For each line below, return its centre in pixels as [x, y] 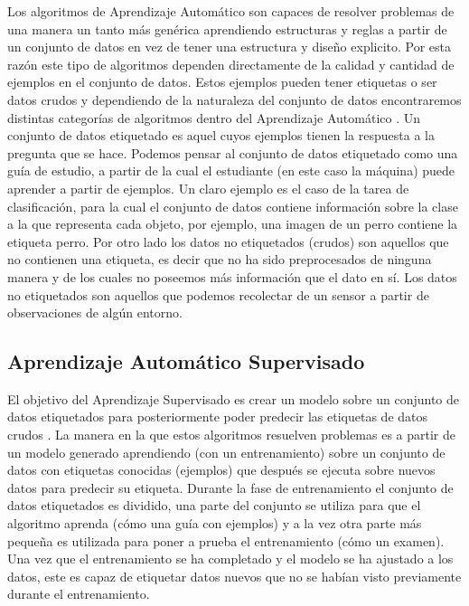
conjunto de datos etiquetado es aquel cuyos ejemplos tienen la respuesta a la [221, 135]
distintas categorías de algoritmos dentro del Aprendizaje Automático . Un [214, 117]
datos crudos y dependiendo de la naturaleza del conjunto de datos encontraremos [234, 99]
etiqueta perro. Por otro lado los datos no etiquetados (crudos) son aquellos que [228, 241]
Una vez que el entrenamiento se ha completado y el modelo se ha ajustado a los [230, 559]
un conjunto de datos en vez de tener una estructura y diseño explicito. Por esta [230, 47]
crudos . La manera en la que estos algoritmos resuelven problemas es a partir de [232, 435]
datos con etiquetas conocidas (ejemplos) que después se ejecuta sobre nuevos [221, 470]
